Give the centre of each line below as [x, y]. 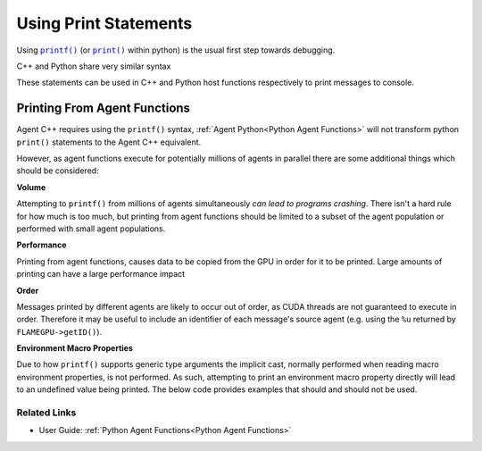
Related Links [46, 413]
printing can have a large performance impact [101, 274]
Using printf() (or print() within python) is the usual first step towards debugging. [176, 50]
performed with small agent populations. [91, 229]
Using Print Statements [104, 23]
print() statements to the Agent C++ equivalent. [109, 142]
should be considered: [58, 171]
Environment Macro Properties [75, 348]
